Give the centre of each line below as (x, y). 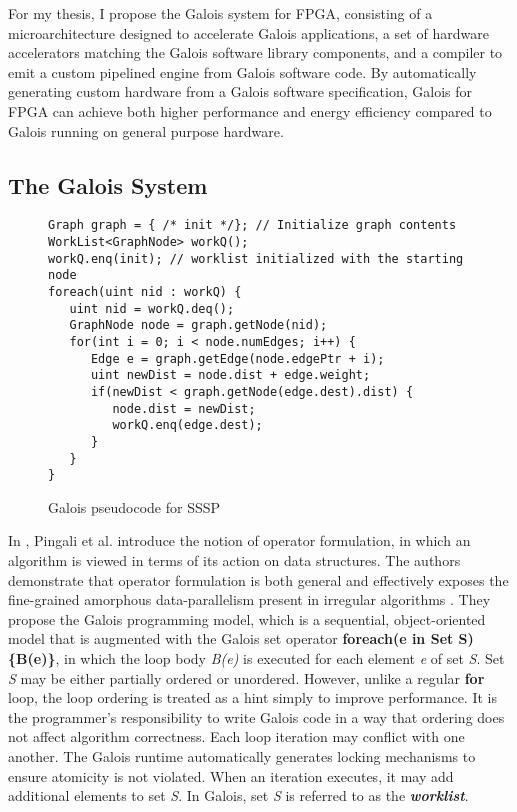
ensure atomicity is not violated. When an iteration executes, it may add (231, 775)
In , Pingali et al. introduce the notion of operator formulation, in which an (239, 540)
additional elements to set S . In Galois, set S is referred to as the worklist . (238, 795)
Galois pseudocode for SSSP (134, 506)
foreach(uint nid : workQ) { (145, 291)
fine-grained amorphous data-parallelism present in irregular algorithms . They (249, 599)
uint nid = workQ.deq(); (152, 308)
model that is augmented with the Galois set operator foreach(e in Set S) (241, 638)
